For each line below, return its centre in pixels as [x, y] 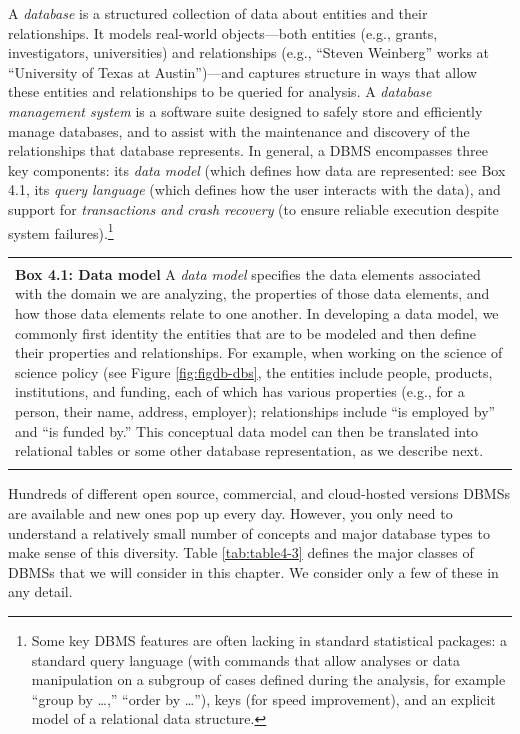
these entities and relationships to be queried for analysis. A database [220, 91]
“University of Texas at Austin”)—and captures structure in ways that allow [242, 71]
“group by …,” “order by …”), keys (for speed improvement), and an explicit [263, 698]
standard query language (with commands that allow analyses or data [246, 659]
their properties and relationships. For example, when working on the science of [259, 352]
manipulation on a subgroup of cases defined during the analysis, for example [268, 679]
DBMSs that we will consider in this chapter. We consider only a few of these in [253, 571]
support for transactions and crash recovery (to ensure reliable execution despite [253, 208]
